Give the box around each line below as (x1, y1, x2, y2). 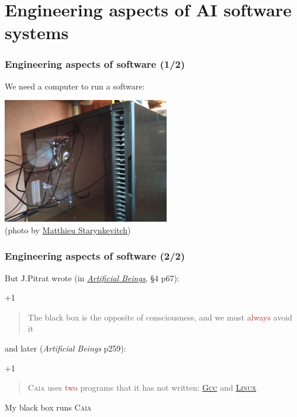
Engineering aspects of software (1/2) (5, 57, 185, 71)
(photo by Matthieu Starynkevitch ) (5, 223, 131, 236)
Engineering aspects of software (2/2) (5, 249, 185, 263)
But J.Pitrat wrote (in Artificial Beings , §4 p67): (5, 271, 179, 284)
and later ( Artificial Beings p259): (5, 342, 126, 354)
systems (5, 20, 69, 44)
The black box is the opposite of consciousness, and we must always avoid (27, 311, 292, 323)
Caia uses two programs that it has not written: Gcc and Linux (27, 381, 257, 394)
